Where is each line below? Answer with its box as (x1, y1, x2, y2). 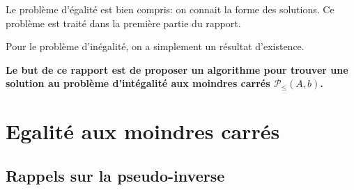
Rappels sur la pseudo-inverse (6, 164, 225, 186)
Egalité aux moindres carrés (6, 117, 280, 145)
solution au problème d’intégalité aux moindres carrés (6, 76, 270, 90)
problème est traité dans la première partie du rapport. (6, 15, 241, 30)
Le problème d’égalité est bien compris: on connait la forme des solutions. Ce (6, 2, 334, 16)
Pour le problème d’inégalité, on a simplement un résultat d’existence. (6, 39, 305, 54)
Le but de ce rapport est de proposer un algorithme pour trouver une (6, 62, 348, 77)
